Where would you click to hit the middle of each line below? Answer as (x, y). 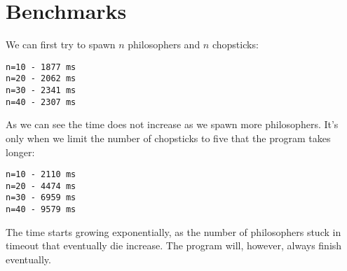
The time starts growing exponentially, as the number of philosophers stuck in (173, 231)
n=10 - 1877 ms (41, 67)
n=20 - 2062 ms (41, 79)
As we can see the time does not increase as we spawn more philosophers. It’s (172, 124)
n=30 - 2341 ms (41, 91)
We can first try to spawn (61, 44)
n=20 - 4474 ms (41, 186)
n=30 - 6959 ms (41, 198)
